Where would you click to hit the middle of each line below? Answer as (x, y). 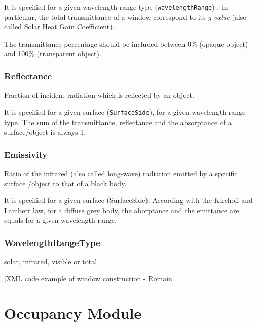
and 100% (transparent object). (53, 53)
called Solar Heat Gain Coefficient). (59, 27)
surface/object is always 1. (45, 132)
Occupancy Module (73, 313)
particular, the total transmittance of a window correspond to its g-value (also (125, 16)
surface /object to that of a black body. (65, 183)
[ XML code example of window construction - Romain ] (89, 278)
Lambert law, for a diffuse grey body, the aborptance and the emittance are (122, 210)
